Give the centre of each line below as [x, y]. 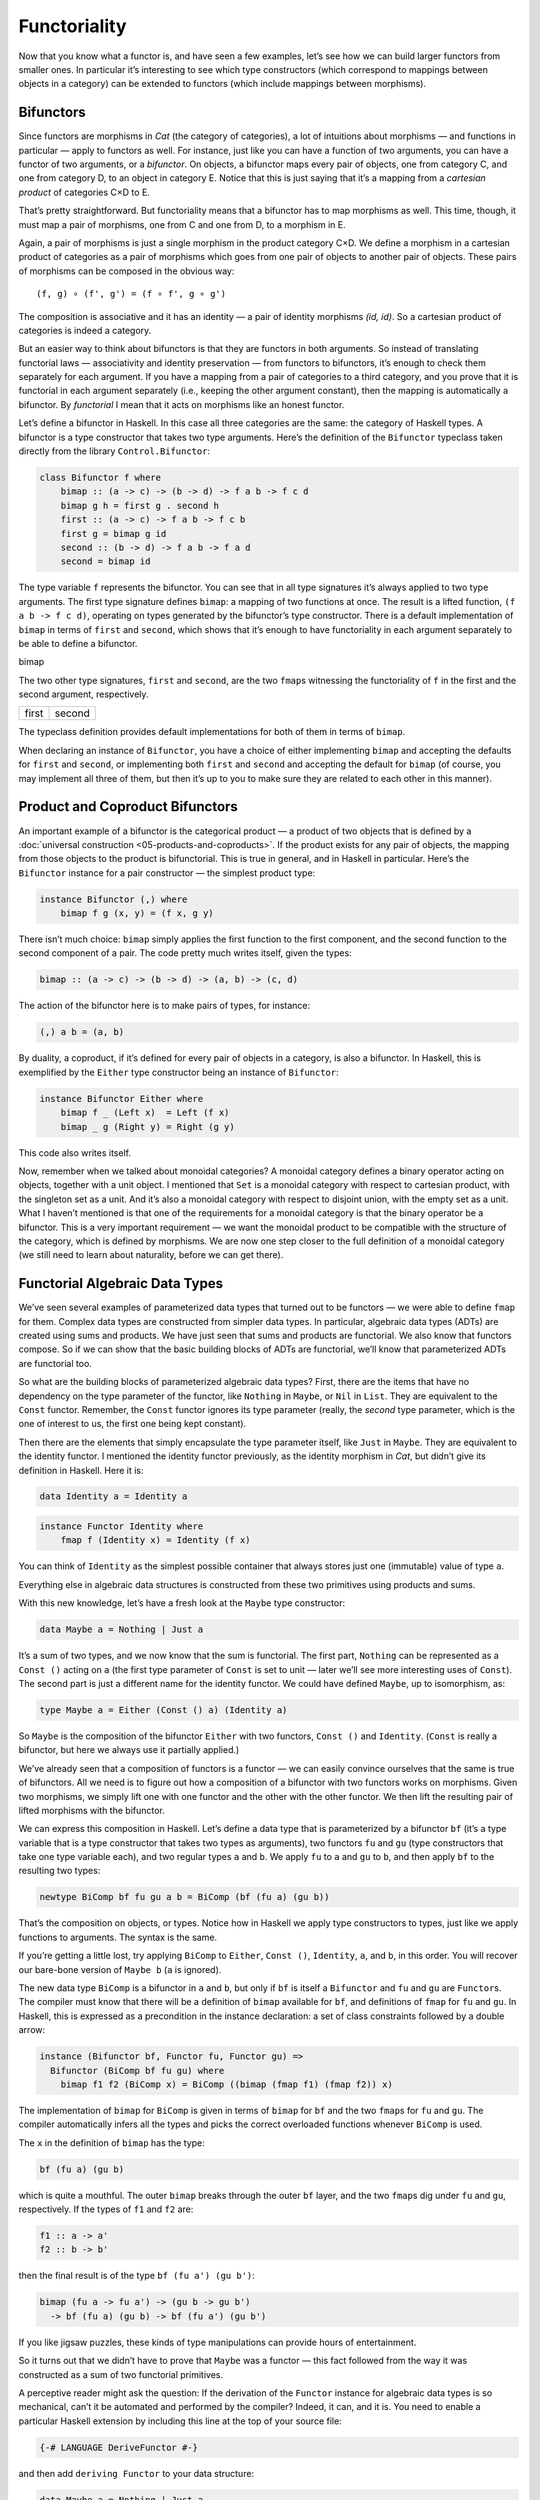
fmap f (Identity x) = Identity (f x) [155, 1540]
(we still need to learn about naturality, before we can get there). [151, 1255]
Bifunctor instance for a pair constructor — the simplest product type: [167, 872]
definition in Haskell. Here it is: [81, 1470]
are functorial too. [55, 1363]
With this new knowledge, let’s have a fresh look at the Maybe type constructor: [181, 1603]
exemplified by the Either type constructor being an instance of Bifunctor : [178, 1072]
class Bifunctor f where [100, 478]
